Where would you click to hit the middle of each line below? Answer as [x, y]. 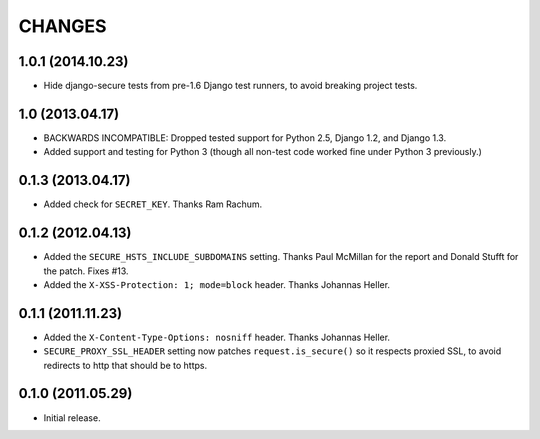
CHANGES [62, 26]
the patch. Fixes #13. [86, 271]
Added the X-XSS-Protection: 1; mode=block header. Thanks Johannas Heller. [216, 284]
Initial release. [72, 417]
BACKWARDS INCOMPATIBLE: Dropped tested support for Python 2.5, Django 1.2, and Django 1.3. [245, 137]
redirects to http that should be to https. [125, 365]
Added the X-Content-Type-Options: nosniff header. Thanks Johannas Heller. [216, 337]
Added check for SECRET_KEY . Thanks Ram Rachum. [153, 204]
